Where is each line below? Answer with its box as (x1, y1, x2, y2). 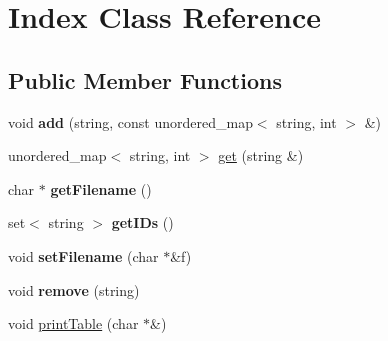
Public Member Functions (8, 64, 282, 95)
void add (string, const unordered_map (8, 111, 253, 132)
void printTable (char (8, 313, 139, 334)
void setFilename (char (8, 245, 159, 266)
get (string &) (218, 145, 304, 166)
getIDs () (111, 212, 174, 233)
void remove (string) (8, 279, 140, 300)
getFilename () (50, 178, 152, 199)
